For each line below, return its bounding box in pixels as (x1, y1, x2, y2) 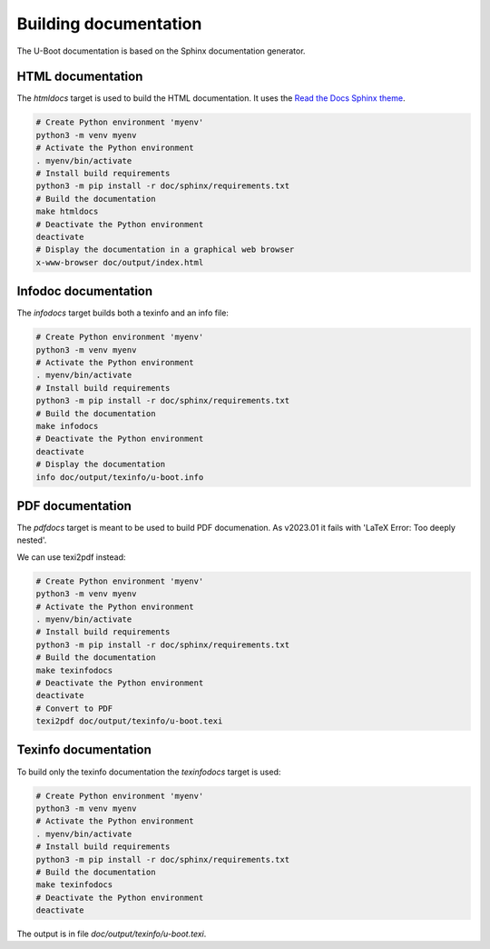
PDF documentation (16, 498, 132, 514)
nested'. (16, 534, 47, 545)
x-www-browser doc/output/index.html (35, 257, 204, 267)
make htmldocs (35, 206, 99, 217)
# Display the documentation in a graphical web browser (35, 245, 295, 255)
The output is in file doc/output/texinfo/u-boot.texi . (16, 928, 207, 940)
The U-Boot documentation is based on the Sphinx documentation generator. (16, 45, 306, 56)
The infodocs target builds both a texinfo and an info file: (16, 307, 229, 318)
